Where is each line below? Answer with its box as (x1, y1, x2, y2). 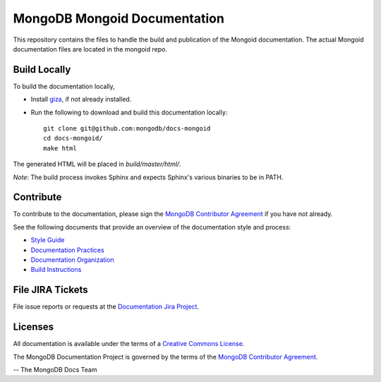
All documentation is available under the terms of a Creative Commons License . (13, 340, 245, 348)
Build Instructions (30, 265, 82, 274)
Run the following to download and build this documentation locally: (30, 108, 228, 117)
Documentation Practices (30, 246, 105, 254)
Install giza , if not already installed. (30, 95, 132, 104)
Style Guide (30, 236, 65, 244)
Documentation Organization (30, 256, 114, 264)
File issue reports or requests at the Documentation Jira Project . (13, 302, 199, 311)
